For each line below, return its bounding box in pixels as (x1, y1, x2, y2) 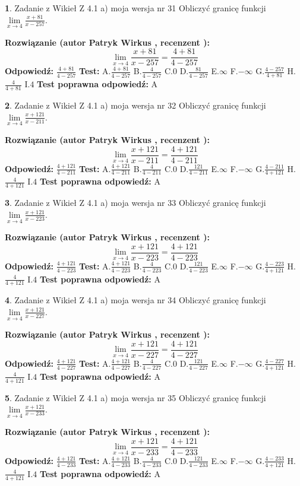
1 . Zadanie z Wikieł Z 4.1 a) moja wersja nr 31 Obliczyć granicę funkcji (5, 2, 266, 14)
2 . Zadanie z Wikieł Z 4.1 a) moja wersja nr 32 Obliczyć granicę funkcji (5, 99, 266, 112)
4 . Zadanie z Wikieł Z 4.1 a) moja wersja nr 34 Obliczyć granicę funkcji (5, 294, 266, 306)
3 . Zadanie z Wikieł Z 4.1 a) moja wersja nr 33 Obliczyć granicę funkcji (5, 196, 266, 209)
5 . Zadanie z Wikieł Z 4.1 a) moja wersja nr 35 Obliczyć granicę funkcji (5, 391, 266, 404)
